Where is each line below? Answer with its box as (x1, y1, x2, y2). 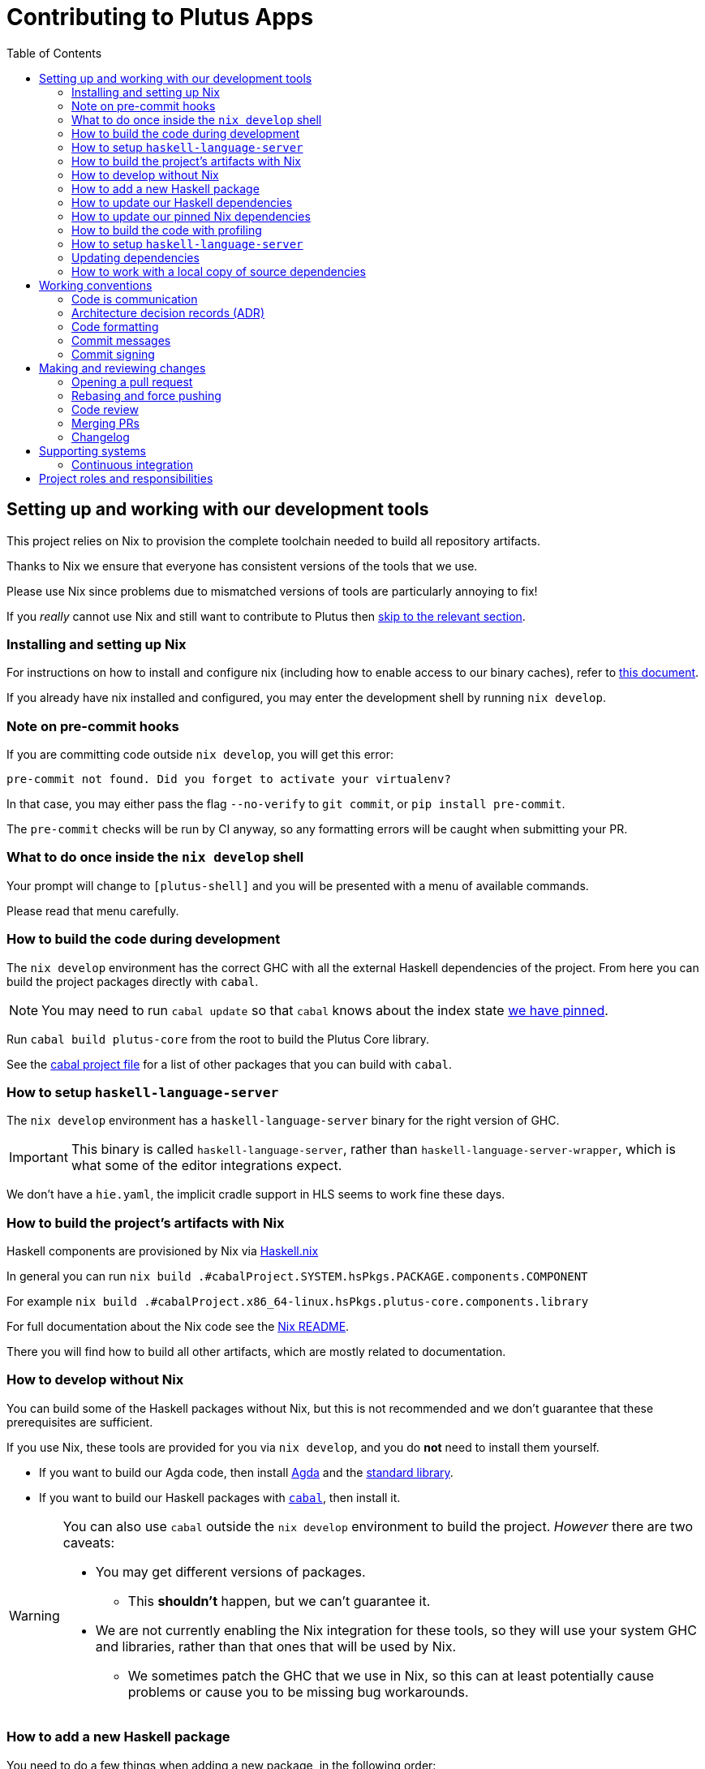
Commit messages (71, 333, 171, 347)
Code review (71, 402, 139, 416)
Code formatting (71, 319, 159, 334)
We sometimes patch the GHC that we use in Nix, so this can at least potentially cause (127, 1667, 655, 1684)
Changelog (71, 429, 130, 444)
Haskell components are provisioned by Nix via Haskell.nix (6, 1244, 319, 1259)
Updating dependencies (71, 250, 200, 265)
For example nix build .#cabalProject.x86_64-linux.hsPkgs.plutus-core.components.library (6, 1294, 589, 1309)
